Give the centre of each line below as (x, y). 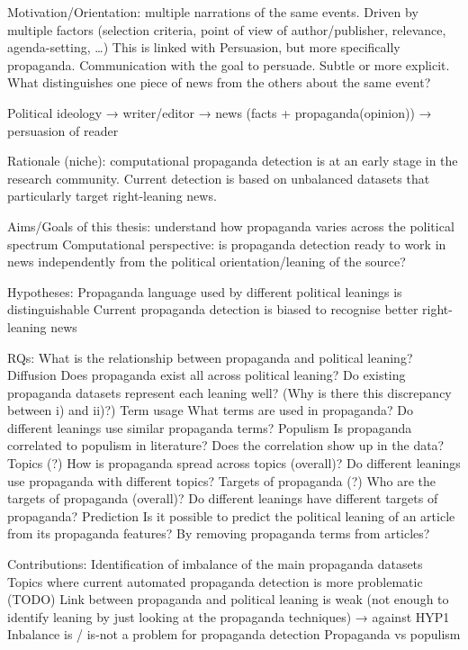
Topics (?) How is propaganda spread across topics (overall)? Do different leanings (234, 463)
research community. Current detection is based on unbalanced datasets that (219, 178)
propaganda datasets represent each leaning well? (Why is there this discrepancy (229, 392)
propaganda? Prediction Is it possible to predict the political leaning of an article (231, 515)
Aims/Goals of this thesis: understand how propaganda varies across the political (231, 226)
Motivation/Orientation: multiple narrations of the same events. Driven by (213, 12)
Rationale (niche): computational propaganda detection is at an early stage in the (233, 161)
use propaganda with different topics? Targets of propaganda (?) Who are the (222, 480)
